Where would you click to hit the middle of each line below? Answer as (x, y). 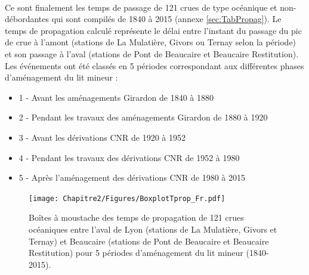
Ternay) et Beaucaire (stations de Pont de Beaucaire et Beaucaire (149, 241)
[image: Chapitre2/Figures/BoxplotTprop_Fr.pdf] (127, 198)
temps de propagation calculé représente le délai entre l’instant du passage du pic (153, 30)
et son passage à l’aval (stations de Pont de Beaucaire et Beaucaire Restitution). (152, 53)
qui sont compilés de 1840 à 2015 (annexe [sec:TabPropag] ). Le (166, 19)
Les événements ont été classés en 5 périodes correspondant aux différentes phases (154, 65)
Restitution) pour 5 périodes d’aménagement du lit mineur (136, 253)
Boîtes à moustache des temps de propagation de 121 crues (136, 217)
